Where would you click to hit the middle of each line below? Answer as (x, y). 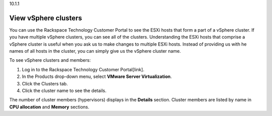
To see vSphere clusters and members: (50, 60)
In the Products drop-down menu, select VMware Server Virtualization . (97, 77)
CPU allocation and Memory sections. (49, 107)
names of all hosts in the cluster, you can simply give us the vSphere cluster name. (95, 51)
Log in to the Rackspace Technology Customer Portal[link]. (83, 69)
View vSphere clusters (46, 18)
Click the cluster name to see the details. (64, 91)
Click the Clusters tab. (45, 83)
